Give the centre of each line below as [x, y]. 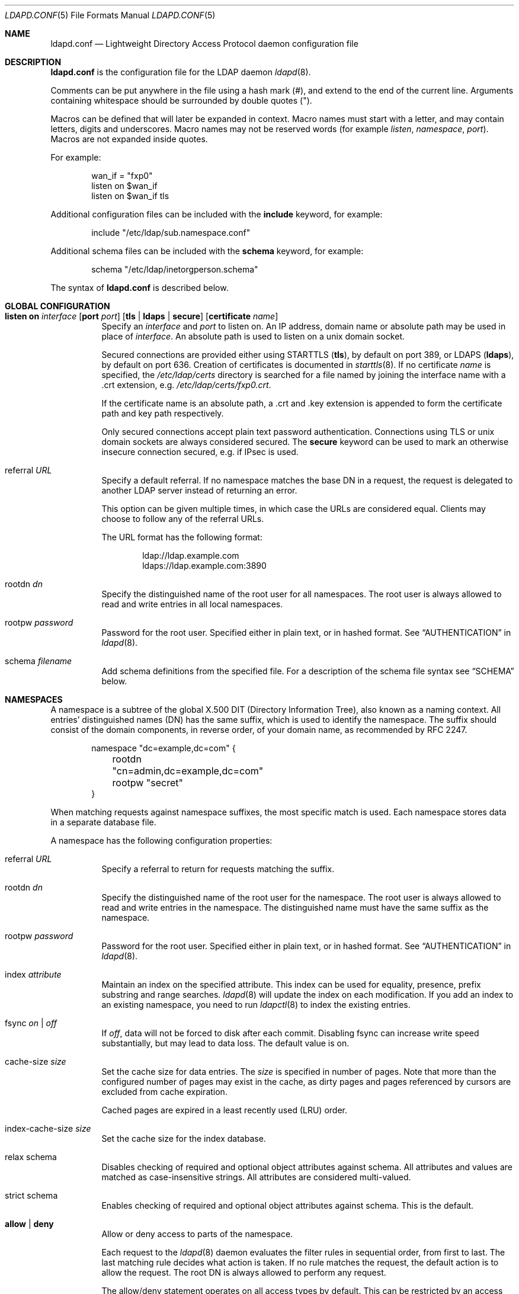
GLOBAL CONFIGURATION [57, 306]
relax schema [31, 1157]
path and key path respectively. [163, 413]
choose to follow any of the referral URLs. [183, 519]
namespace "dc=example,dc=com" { [164, 748]
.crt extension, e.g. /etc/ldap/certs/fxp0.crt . [186, 385]
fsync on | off [31, 1023]
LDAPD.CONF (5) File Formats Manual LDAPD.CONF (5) [110, 15]
